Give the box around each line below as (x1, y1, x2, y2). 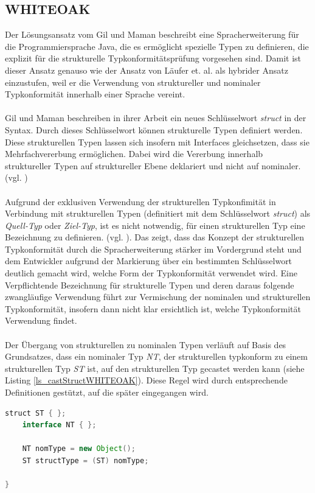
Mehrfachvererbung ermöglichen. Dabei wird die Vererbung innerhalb (5, 147, 263, 160)
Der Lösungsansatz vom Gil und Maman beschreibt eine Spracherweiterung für (5, 28, 299, 41)
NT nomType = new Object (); (22, 444, 136, 453)
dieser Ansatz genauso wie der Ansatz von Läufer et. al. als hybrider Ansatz (5, 63, 288, 76)
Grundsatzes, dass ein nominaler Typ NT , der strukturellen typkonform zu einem (5, 350, 308, 363)
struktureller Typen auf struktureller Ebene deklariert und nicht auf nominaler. (5, 159, 301, 172)
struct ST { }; (5, 408, 66, 418)
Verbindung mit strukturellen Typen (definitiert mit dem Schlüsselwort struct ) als (5, 207, 311, 220)
